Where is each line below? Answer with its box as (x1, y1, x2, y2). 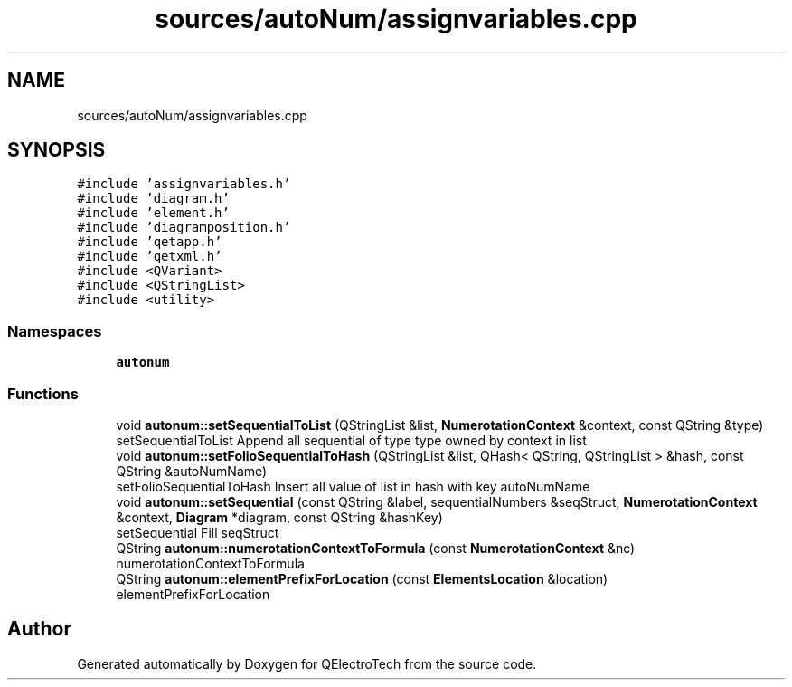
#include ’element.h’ (77, 205, 230, 221)
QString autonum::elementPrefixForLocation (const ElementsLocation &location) (116, 570, 608, 587)
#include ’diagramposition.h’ (77, 220, 291, 235)
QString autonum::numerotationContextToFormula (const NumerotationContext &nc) (116, 539, 636, 556)
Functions (7, 384, 79, 403)
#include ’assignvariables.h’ (77, 177, 291, 192)
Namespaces (7, 321, 102, 340)
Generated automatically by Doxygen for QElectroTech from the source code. (77, 655, 537, 672)
